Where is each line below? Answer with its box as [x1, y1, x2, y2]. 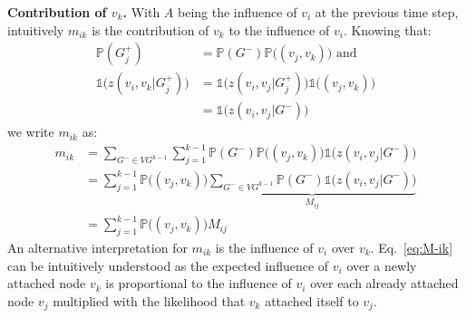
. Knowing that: [343, 20, 432, 39]
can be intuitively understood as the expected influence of [7, 255, 329, 275]
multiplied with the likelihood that [53, 291, 246, 310]
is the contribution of [92, 20, 209, 39]
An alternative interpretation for [7, 237, 188, 256]
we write [7, 122, 54, 141]
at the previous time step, [315, 3, 459, 21]
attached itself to [265, 291, 359, 310]
